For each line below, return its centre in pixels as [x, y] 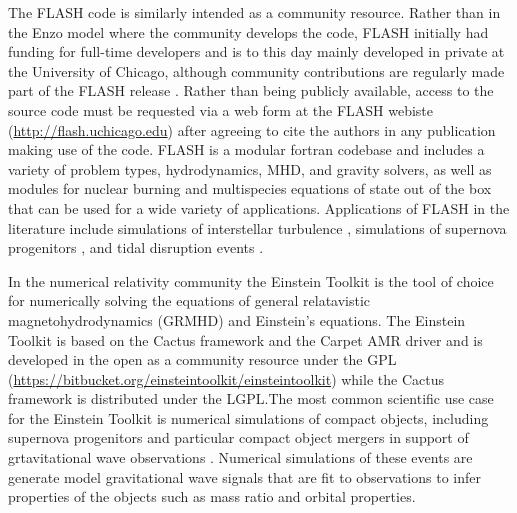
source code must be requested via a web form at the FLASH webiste [221, 109]
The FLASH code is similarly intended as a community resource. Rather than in [254, 12]
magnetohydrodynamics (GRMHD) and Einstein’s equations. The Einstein [237, 319]
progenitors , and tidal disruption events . [136, 247]
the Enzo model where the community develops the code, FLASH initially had [248, 31]
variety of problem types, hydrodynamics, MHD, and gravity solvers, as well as [250, 168]
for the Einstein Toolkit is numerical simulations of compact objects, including [248, 417]
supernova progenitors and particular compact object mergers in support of [238, 437]
